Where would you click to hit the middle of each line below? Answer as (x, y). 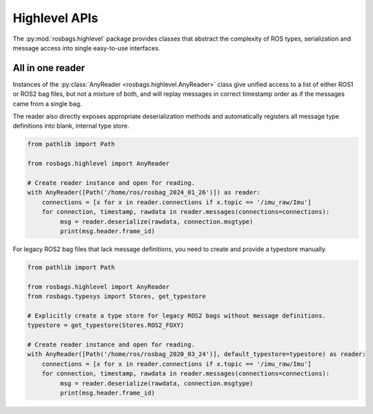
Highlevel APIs (56, 18)
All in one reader (49, 68)
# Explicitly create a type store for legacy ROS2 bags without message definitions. (176, 315)
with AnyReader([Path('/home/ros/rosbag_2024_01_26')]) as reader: (144, 193)
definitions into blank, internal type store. (71, 126)
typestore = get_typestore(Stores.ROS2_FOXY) (106, 325)
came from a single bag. (47, 103)
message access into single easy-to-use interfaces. (86, 48)
